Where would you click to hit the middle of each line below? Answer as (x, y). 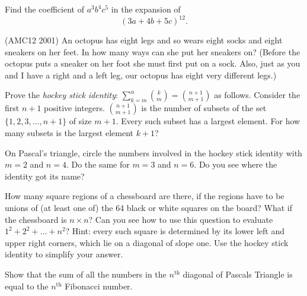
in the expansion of (146, 9)
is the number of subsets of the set (204, 108)
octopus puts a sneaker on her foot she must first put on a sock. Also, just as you (153, 63)
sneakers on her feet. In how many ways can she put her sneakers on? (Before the (153, 51)
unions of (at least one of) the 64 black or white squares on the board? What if (148, 208)
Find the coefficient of (44, 9)
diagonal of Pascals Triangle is (238, 274)
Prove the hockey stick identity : (61, 95)
